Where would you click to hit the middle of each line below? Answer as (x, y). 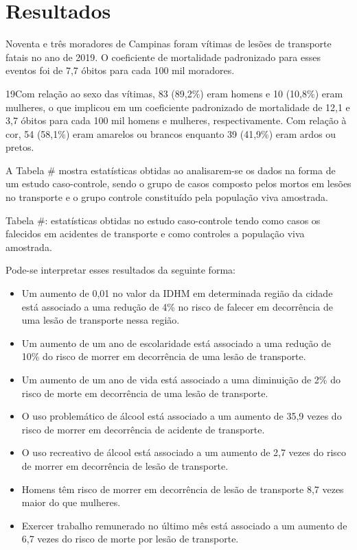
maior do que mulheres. (71, 502)
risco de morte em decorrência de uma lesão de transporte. (145, 393)
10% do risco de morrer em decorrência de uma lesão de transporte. (164, 356)
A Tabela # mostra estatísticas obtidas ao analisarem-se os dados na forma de (171, 170)
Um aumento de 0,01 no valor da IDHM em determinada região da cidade (177, 293)
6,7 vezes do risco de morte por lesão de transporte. (130, 539)
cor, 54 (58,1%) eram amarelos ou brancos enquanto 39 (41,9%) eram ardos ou (171, 133)
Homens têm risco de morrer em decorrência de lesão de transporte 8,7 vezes (183, 489)
